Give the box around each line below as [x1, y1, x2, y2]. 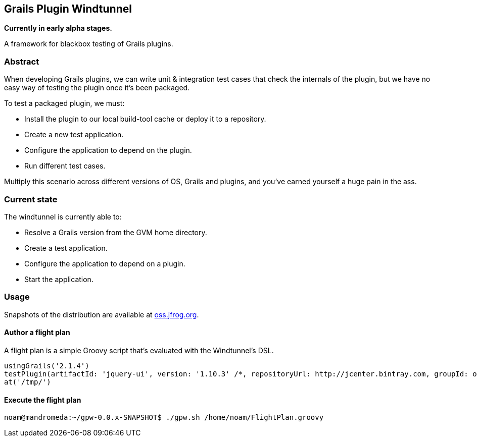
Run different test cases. [24, 161, 106, 171]
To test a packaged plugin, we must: [4, 99, 125, 108]
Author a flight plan [4, 328, 70, 337]
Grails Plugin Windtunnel [4, 3, 132, 15]
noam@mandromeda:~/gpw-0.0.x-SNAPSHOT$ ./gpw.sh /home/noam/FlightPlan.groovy [4, 413, 324, 422]
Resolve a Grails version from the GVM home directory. [24, 228, 207, 237]
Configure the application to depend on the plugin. [24, 146, 192, 155]
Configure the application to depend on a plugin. [24, 259, 185, 268]
